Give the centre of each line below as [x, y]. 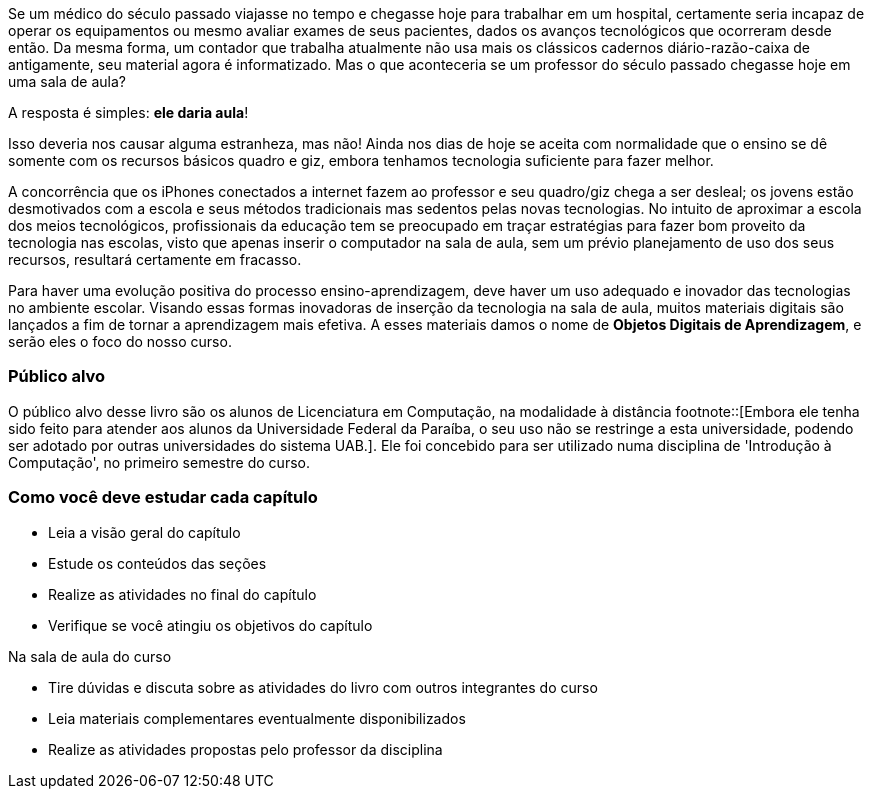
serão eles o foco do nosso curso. [120, 341]
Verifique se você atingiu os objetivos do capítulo [210, 625]
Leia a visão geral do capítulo [144, 532]
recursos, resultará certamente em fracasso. [155, 259]
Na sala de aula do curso [90, 656]
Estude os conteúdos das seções [157, 563]
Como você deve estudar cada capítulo [163, 497]
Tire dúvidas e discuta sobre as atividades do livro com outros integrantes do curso [323, 687]
